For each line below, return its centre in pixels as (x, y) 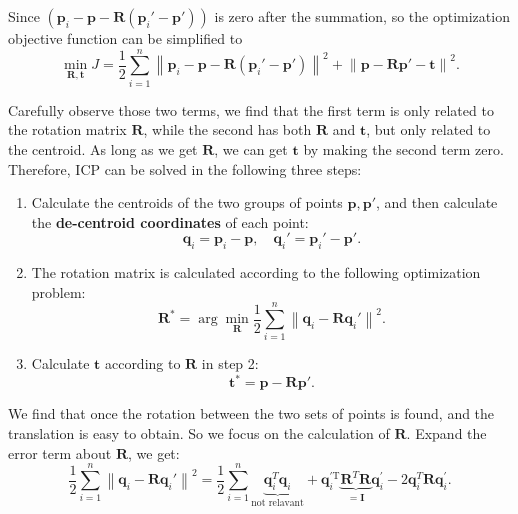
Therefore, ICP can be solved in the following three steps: (185, 168)
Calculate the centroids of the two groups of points (187, 202)
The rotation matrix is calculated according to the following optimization (256, 272)
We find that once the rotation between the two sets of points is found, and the (251, 413)
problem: (58, 291)
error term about (60, 452)
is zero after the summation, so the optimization (362, 16)
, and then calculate (436, 202)
